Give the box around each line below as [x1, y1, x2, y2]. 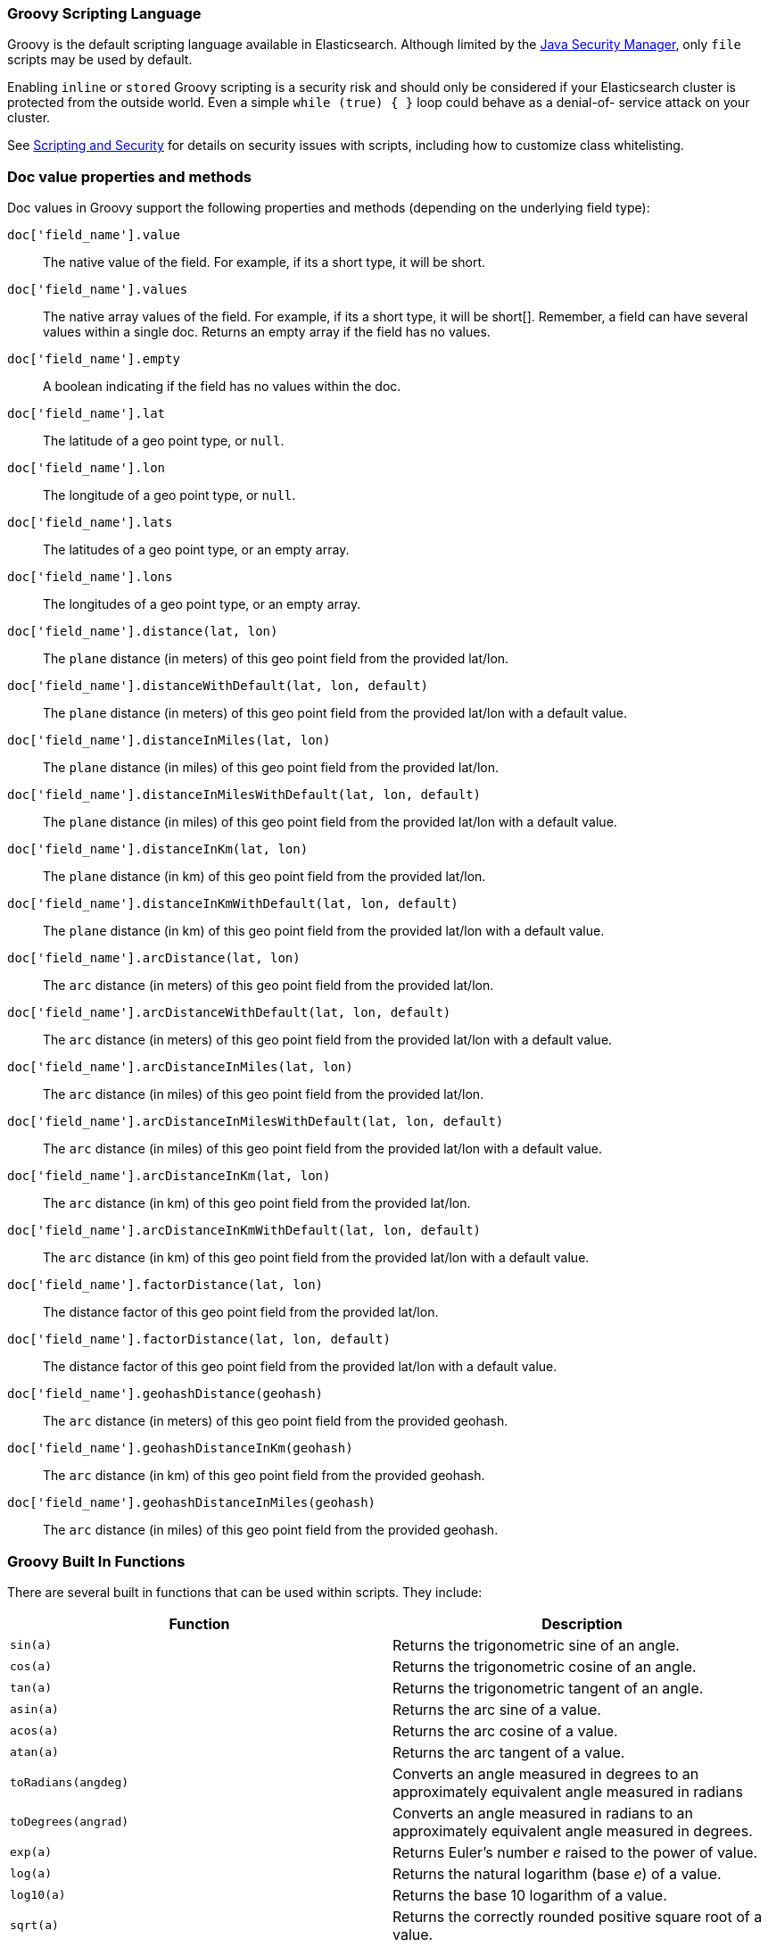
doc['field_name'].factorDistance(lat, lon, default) [7, 1332, 391, 1347]
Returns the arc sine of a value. [392, 1700, 601, 1718]
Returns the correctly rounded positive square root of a [392, 1907, 763, 1926]
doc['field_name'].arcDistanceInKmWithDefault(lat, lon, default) [7, 1223, 482, 1238]
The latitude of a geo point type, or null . [43, 433, 285, 449]
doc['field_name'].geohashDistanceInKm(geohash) [7, 1441, 353, 1456]
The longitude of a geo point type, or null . [43, 487, 296, 503]
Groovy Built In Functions [7, 1552, 186, 1570]
